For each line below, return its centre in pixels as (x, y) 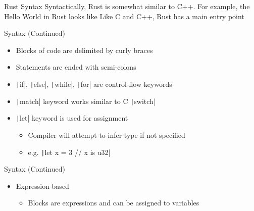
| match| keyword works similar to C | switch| (86, 101)
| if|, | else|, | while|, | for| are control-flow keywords (94, 84)
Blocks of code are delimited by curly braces (84, 50)
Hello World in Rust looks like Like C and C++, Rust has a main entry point (124, 16)
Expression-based (42, 186)
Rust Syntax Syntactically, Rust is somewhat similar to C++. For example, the (127, 6)
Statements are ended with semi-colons (76, 67)
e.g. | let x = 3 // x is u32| (69, 152)
